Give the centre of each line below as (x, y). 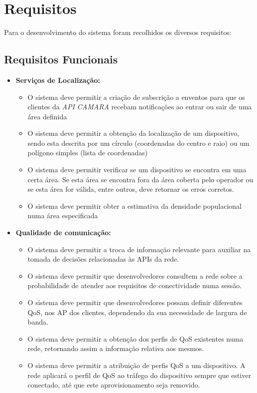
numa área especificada (63, 215)
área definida (47, 116)
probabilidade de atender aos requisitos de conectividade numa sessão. (135, 285)
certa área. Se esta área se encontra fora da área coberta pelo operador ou (140, 179)
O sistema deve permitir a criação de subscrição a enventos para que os (136, 97)
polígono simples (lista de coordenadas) (88, 153)
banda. (38, 322)
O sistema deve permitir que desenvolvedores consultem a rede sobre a (135, 275)
